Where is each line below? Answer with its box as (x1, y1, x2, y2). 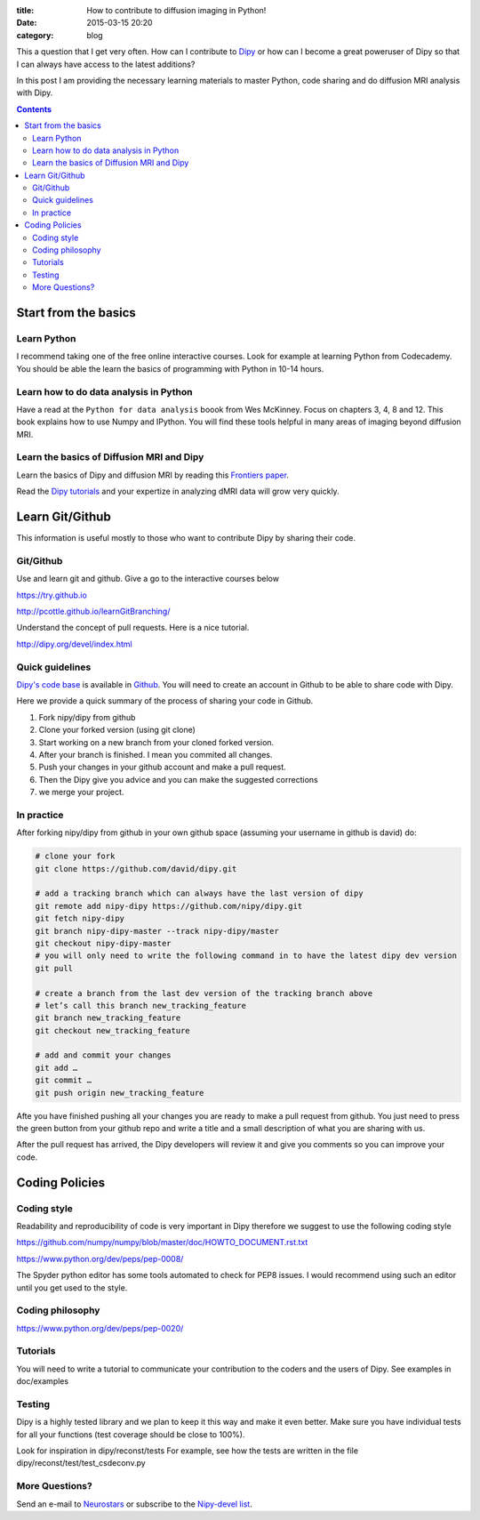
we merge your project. (38, 787, 124, 798)
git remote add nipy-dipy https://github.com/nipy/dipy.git (35, 901, 303, 911)
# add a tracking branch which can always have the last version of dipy (35, 889, 364, 898)
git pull (35, 963, 74, 973)
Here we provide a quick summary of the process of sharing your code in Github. (16, 696, 314, 706)
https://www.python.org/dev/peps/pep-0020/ (16, 1323, 184, 1333)
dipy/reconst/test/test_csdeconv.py (16, 1458, 146, 1468)
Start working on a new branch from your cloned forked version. (38, 736, 275, 747)
